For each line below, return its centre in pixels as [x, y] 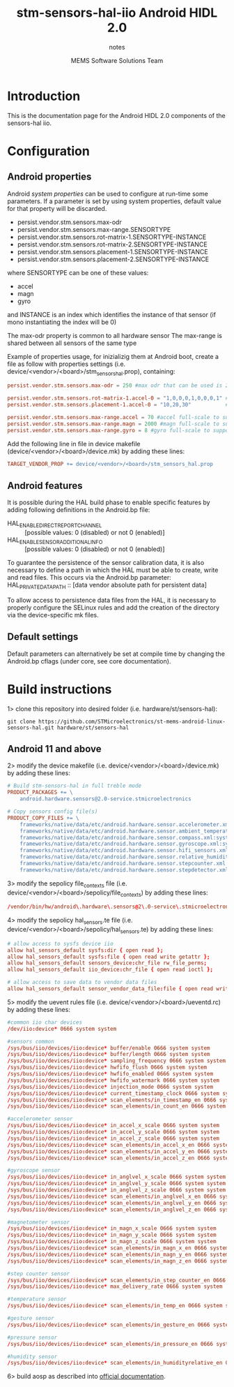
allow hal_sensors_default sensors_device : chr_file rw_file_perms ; [107, 963]
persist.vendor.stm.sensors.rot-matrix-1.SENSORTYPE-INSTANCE [112, 237]
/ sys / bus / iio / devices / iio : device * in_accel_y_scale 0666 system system [113, 1132]
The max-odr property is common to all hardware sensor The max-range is [115, 335]
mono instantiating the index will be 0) [62, 322]
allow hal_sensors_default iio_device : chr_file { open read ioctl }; [110, 970]
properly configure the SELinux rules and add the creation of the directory [114, 607]
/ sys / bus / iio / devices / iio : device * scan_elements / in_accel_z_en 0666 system [119, 1158]
